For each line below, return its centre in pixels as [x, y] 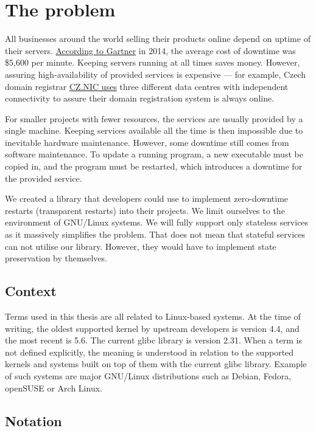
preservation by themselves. [56, 258]
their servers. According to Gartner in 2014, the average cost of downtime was [150, 50]
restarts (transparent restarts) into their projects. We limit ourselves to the [145, 210]
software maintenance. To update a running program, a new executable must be [154, 154]
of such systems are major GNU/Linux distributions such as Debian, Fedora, [148, 375]
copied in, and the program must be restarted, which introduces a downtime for [154, 166]
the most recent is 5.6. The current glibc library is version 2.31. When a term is [153, 340]
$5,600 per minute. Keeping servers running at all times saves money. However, [153, 62]
